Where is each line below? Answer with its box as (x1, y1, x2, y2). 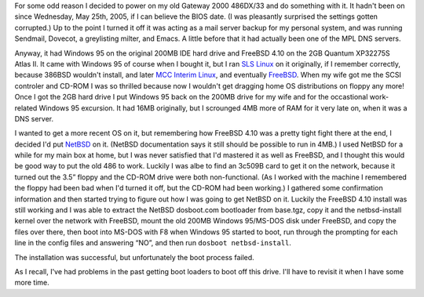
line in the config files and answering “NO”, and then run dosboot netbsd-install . (14, 238, 292, 248)
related (14, 103, 38, 113)
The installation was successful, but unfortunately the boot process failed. (14, 252, 254, 262)
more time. (14, 278, 50, 288)
